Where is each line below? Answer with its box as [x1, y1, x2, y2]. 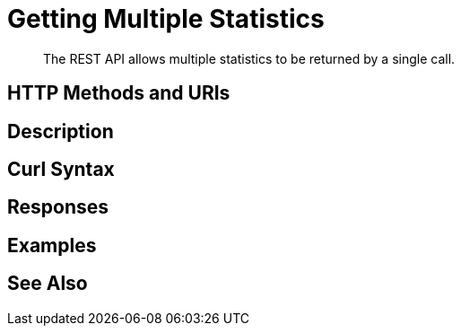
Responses [7, 196, 109, 219]
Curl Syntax [7, 158, 115, 181]
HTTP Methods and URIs [7, 82, 230, 105]
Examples [7, 233, 97, 257]
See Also [7, 272, 88, 295]
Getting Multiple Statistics [7, 4, 325, 34]
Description [7, 119, 114, 143]
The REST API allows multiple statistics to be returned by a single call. [43, 50, 456, 66]
